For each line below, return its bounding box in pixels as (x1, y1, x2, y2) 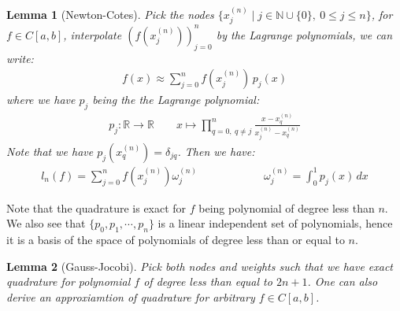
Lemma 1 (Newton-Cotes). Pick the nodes (6, 6, 214, 22)
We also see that (6, 215, 86, 231)
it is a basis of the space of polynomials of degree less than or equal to (6, 231, 345, 248)
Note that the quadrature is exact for (6, 199, 187, 216)
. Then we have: (177, 143, 255, 159)
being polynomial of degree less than (198, 199, 375, 216)
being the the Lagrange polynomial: (92, 91, 260, 108)
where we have (6, 91, 76, 108)
